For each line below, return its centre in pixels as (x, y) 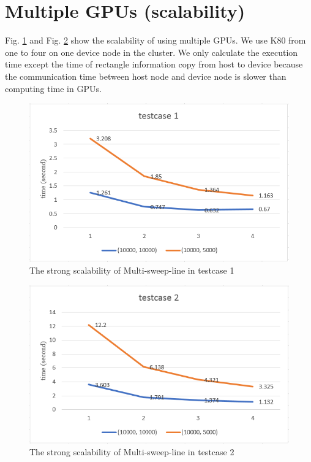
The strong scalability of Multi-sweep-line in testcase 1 (132, 270)
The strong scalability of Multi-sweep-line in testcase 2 (132, 452)
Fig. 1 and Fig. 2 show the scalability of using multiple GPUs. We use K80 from (155, 40)
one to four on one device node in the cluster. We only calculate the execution (152, 52)
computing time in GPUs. (53, 88)
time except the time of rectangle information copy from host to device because (154, 64)
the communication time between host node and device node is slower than (146, 76)
